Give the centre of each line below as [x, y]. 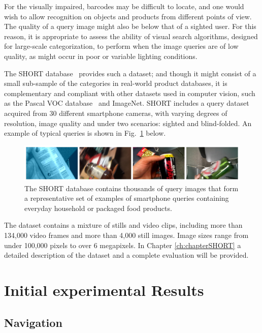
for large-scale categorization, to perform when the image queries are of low [121, 46]
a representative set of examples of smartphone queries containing [127, 198]
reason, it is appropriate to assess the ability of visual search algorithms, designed [131, 36]
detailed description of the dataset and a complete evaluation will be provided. [126, 255]
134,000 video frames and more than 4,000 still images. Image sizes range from [126, 235]
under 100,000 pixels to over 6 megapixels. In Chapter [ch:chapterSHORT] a [123, 245]
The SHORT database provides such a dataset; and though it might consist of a [130, 73]
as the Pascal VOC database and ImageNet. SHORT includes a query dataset [127, 103]
